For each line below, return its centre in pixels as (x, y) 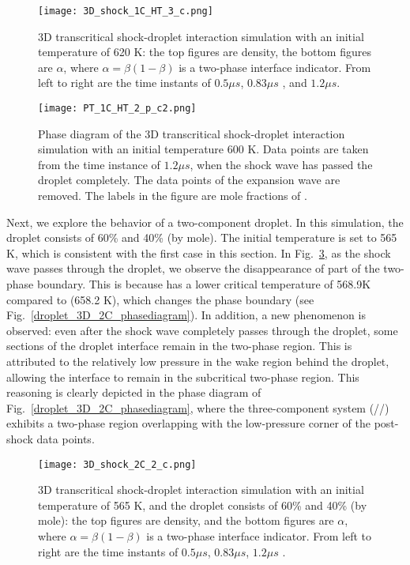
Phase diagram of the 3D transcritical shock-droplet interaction (192, 133)
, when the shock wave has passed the (281, 164)
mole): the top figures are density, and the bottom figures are (186, 520)
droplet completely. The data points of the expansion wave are (189, 180)
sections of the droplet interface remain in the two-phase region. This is (179, 346)
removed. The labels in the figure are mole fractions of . (173, 196)
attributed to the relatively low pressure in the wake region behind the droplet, (198, 361)
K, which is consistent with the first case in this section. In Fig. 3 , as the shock (199, 252)
